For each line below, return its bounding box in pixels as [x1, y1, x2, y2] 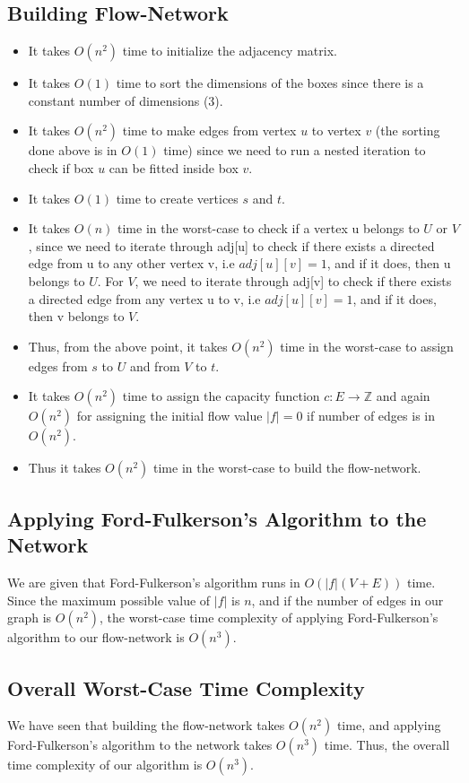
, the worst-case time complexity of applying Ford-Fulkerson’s [100, 608, 439, 627]
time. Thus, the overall [324, 735, 450, 754]
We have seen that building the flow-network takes [7, 716, 285, 735]
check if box [28, 158, 94, 177]
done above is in [28, 141, 117, 160]
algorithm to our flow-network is [7, 628, 185, 647]
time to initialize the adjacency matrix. [122, 41, 337, 60]
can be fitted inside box [109, 158, 239, 177]
